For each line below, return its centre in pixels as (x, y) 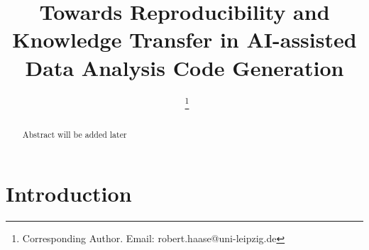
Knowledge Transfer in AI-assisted (184, 39)
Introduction (69, 194)
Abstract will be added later (75, 134)
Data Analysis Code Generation (184, 67)
